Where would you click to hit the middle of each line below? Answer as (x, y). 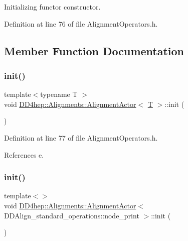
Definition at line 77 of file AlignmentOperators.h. (81, 137)
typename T (59, 94)
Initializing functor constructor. (52, 7)
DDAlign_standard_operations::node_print (72, 215)
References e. (24, 154)
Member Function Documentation (94, 50)
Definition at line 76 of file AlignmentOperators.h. (81, 23)
